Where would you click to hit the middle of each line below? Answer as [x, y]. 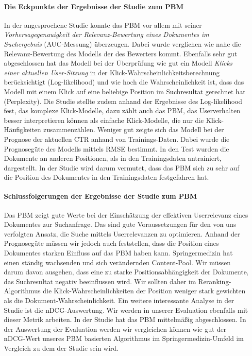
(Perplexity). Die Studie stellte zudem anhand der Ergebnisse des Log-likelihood [123, 101]
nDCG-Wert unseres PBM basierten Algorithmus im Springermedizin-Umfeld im [124, 338]
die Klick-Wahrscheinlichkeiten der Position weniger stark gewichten [144, 291]
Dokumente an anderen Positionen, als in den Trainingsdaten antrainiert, [113, 158]
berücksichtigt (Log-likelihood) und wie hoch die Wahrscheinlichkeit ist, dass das [124, 82]
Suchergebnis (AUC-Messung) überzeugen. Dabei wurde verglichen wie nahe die [123, 43]
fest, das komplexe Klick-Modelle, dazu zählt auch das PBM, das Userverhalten [122, 110]
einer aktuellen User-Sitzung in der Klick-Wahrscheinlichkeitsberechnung [112, 72]
